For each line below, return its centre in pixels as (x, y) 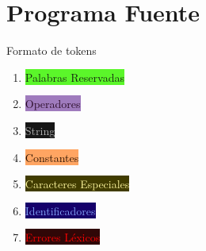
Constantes (52, 157)
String (40, 130)
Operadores (53, 104)
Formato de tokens (51, 50)
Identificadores (60, 210)
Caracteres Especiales (77, 184)
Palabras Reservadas (74, 77)
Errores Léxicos (63, 237)
